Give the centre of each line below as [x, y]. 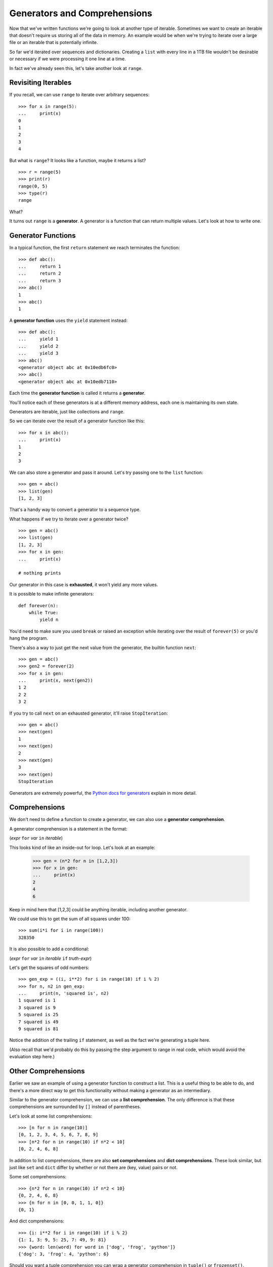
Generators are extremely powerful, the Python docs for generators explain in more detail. [103, 793]
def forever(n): [38, 605]
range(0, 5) [33, 186]
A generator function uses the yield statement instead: [69, 320]
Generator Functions [42, 236]
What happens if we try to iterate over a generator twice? [69, 519]
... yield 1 [38, 339]
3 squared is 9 [37, 1008]
